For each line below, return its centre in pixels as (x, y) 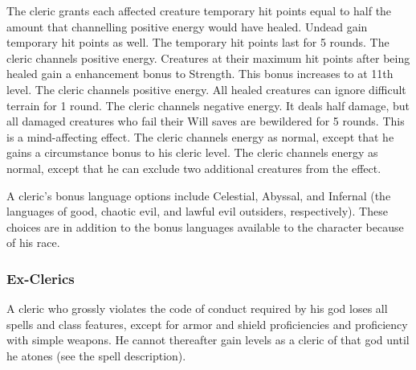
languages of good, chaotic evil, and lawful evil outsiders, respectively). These (197, 211)
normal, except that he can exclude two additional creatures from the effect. (194, 168)
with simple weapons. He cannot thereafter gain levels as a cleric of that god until (208, 340)
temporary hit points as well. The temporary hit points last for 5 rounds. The (198, 42)
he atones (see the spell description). (96, 355)
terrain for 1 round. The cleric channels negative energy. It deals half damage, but (208, 105)
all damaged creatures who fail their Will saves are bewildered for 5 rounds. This (206, 121)
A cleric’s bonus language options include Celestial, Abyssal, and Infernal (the (199, 195)
